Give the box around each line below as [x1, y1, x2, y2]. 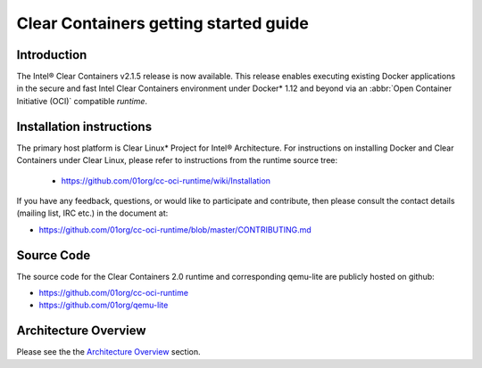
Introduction [16, 47, 87, 62]
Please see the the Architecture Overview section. [16, 347, 201, 357]
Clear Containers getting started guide [16, 13, 310, 33]
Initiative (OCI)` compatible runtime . [16, 95, 147, 106]
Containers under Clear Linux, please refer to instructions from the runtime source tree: [16, 155, 338, 166]
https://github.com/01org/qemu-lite [38, 299, 169, 311]
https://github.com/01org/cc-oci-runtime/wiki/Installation [61, 175, 271, 186]
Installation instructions [16, 119, 152, 134]
